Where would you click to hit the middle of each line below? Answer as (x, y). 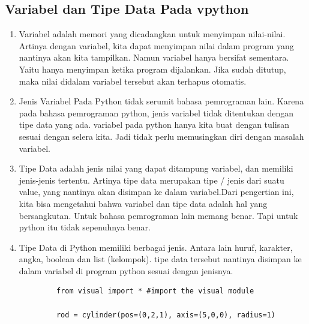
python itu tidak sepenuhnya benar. (85, 227)
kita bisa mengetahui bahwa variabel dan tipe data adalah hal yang (143, 203)
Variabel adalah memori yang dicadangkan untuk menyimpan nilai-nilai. (152, 34)
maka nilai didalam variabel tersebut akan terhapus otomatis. (133, 81)
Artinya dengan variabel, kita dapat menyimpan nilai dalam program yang (156, 45)
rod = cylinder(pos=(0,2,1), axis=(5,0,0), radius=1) (166, 315)
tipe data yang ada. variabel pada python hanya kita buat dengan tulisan (154, 124)
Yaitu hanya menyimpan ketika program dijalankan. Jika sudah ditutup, (152, 69)
